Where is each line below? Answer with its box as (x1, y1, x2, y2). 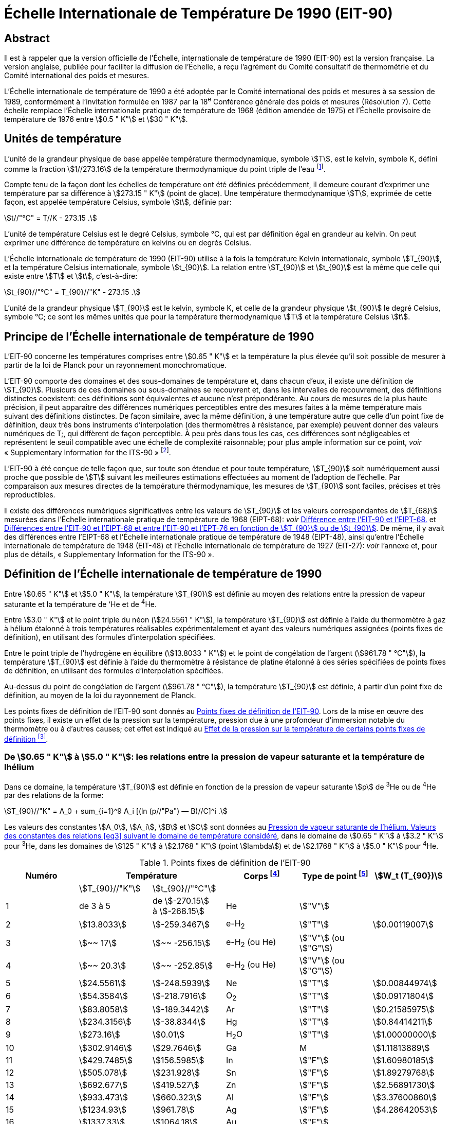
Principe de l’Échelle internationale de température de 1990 (4, 330, 314, 343)
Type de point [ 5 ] (302, 869, 368, 882)
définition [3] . (4, 733, 48, 743)
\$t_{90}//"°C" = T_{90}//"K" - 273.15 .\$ (4, 288, 141, 297)
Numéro (25, 870, 58, 881)
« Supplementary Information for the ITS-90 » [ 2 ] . (4, 447, 171, 457)
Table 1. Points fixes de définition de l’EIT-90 (139, 858, 311, 868)
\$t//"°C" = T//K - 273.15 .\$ (4, 213, 97, 223)
